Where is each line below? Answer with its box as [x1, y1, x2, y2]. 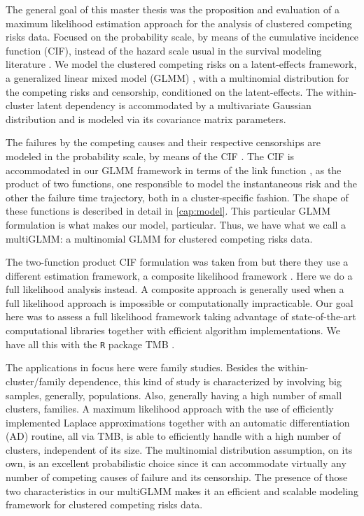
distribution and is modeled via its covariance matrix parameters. [6, 111, 286, 126]
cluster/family [6, 373, 66, 388]
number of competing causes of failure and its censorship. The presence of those [6, 470, 348, 485]
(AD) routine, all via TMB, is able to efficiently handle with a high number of [6, 429, 341, 443]
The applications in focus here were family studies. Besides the [6, 360, 275, 375]
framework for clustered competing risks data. [6, 497, 203, 512]
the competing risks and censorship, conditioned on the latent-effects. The [6, 84, 323, 99]
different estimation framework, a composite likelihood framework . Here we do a [6, 268, 353, 282]
